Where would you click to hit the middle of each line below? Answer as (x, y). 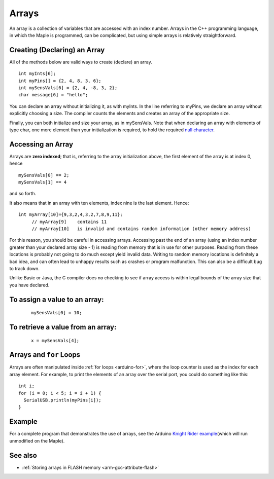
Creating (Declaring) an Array (57, 50)
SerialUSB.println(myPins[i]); (62, 400)
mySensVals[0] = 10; (57, 313)
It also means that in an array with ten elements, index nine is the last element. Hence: (99, 203)
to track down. (25, 268)
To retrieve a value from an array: (63, 327)
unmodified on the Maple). (37, 440)
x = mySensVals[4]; (55, 340)
